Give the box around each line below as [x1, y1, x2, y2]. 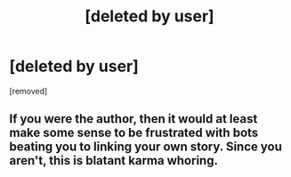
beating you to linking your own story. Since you [9, 140, 282, 155]
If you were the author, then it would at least [9, 111, 258, 126]
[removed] [9, 85, 48, 96]
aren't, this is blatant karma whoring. [9, 153, 218, 168]
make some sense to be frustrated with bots [9, 125, 259, 141]
